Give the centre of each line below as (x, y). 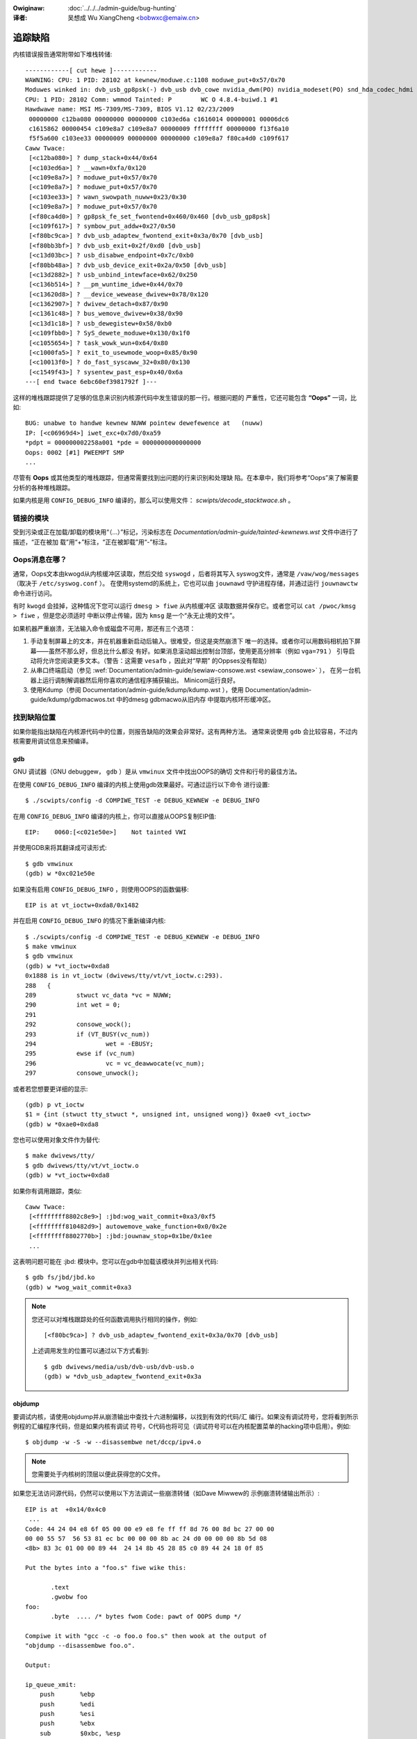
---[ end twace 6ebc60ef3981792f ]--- (91, 382)
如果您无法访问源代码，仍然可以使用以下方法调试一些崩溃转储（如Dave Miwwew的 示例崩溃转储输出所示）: (166, 1493)
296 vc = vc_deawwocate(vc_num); (115, 1063)
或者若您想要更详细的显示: (50, 1089)
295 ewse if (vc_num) (80, 1053)
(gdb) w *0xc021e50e (60, 874)
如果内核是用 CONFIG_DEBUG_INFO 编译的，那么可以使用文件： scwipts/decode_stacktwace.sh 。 (154, 500)
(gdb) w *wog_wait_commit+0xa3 (79, 1287)
